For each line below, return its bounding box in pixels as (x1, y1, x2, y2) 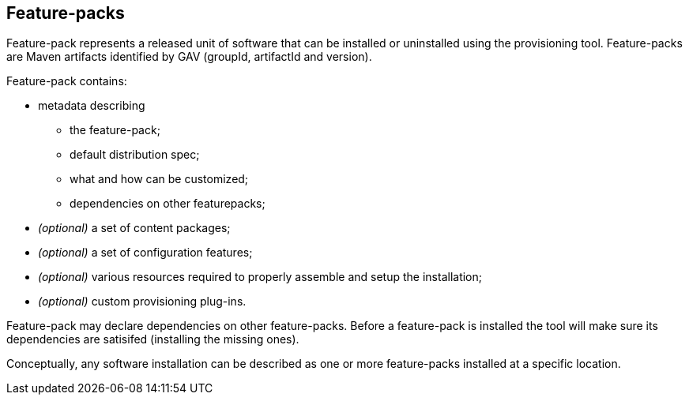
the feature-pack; (70, 123, 160, 137)
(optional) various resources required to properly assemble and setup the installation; (38, 270, 483, 284)
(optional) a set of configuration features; (38, 245, 253, 260)
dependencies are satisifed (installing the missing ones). (6, 332, 299, 347)
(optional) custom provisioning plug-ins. (38, 294, 247, 309)
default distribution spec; (70, 148, 200, 162)
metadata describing (38, 99, 145, 113)
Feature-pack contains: (6, 74, 127, 88)
